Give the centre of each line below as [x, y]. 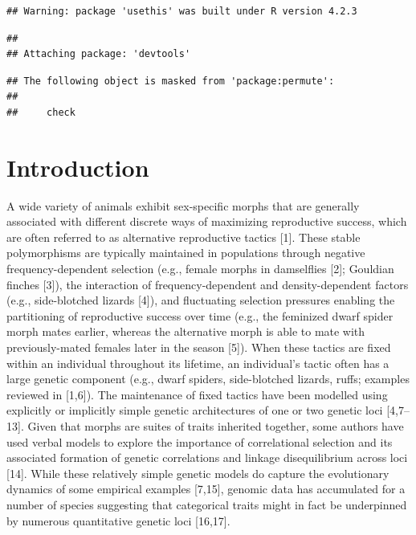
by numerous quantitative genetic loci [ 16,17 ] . [118, 520]
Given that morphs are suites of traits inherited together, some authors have [216, 426]
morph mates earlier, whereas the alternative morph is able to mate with [186, 331]
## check [41, 112]
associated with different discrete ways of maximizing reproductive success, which [207, 221]
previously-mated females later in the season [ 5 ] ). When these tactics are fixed [199, 347]
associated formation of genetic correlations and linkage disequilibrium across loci [207, 457]
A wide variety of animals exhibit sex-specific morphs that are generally [183, 205]
